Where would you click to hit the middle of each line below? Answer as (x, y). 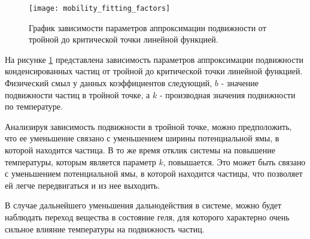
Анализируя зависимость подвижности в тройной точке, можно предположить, (148, 126)
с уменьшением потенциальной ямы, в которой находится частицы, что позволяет (154, 173)
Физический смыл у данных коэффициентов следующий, (109, 83)
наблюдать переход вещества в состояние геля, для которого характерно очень (147, 217)
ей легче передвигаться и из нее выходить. (83, 185)
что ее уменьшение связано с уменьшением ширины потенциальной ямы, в (142, 138)
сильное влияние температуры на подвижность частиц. (105, 229)
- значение (240, 83)
